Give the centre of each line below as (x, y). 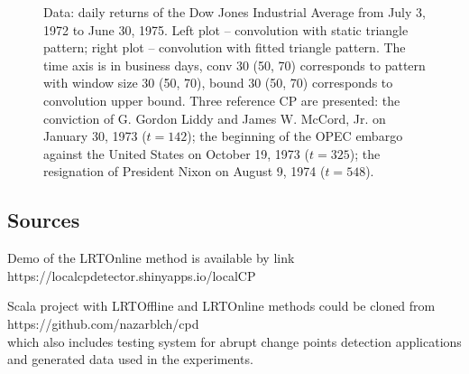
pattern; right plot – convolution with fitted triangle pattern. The (225, 47)
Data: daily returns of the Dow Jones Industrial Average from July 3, (234, 12)
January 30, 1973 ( (95, 136)
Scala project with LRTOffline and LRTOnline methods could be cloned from (221, 306)
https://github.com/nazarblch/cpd (103, 323)
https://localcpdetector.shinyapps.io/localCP (132, 275)
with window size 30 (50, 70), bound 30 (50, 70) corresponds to (218, 83)
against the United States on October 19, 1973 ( (176, 153)
